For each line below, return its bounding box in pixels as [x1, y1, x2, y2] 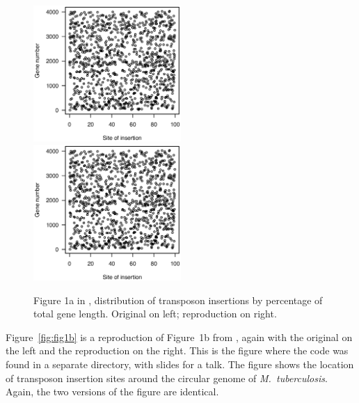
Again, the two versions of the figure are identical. [6, 384, 219, 399]
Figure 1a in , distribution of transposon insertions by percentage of [33, 292, 323, 307]
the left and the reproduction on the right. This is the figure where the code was [6, 343, 349, 358]
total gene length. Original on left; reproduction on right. [33, 306, 277, 321]
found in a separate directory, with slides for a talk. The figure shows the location [6, 357, 354, 371]
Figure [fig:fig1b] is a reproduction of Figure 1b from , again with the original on [6, 329, 353, 344]
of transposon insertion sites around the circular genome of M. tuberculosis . [6, 370, 328, 385]
